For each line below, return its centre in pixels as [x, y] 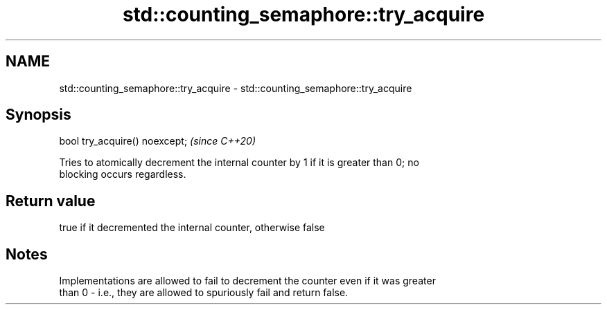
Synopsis [38, 115]
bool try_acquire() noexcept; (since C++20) [157, 141]
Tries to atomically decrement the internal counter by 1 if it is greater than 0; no [239, 163]
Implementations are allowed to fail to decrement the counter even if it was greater [247, 281]
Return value [51, 201]
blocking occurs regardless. [123, 174]
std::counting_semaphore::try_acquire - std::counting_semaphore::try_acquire [236, 88]
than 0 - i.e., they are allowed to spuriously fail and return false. [204, 293]
